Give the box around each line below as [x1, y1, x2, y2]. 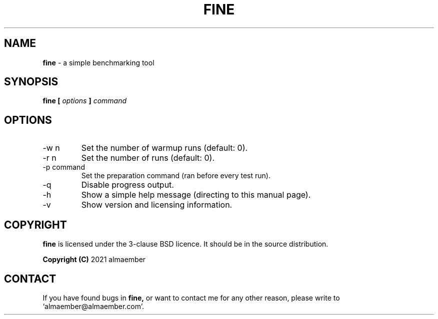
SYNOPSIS [4, 75, 58, 88]
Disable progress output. [81, 180, 174, 190]
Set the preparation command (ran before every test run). [81, 171, 270, 180]
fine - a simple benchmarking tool [42, 58, 154, 67]
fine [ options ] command [42, 96, 127, 105]
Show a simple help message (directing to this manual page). [81, 190, 311, 200]
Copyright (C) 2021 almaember [42, 255, 146, 264]
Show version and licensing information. [81, 200, 232, 210]
